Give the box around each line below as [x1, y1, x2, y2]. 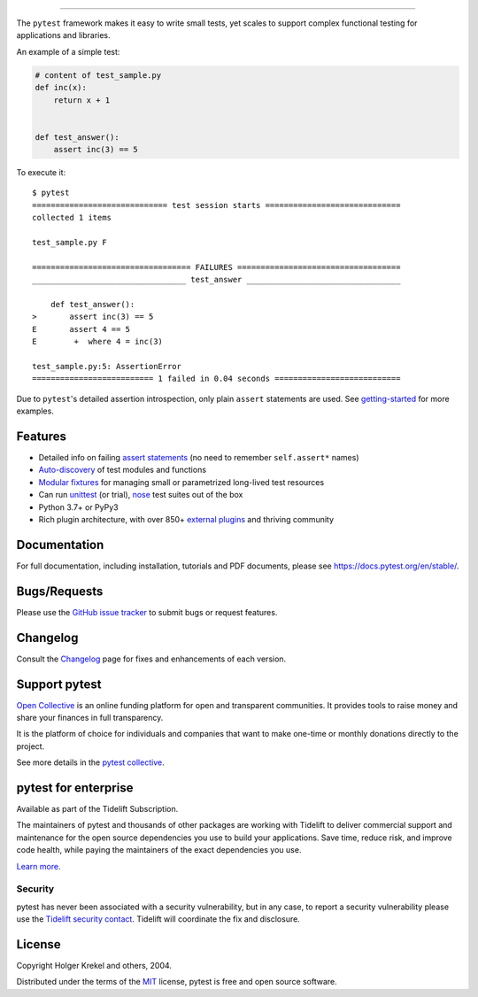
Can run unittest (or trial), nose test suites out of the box [38, 490, 243, 500]
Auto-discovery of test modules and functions [38, 465, 207, 475]
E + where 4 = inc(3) [32, 336, 164, 347]
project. [16, 740, 45, 752]
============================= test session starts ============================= [32, 200, 401, 210]
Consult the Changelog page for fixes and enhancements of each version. [16, 653, 287, 664]
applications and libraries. [16, 30, 111, 41]
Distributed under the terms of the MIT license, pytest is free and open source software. [16, 977, 338, 987]
